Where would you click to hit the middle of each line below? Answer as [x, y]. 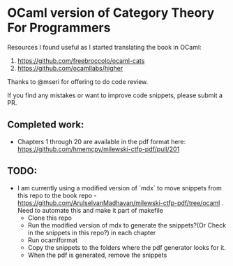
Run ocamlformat [53, 240]
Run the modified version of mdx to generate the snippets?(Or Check [127, 225]
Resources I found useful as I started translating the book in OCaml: [104, 47]
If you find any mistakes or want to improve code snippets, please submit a [115, 95]
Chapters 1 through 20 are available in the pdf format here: [102, 141]
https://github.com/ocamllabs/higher [70, 68]
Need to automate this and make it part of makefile [90, 210]
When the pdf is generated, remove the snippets [97, 255]
